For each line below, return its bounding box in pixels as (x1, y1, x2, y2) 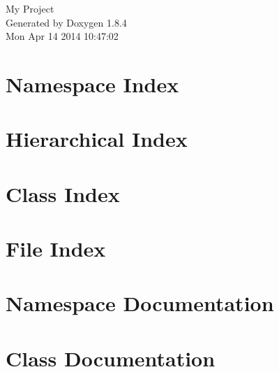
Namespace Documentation (6, 289, 274, 317)
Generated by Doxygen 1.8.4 (6, 15, 127, 29)
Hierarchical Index (6, 124, 188, 153)
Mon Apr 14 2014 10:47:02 (6, 29, 119, 43)
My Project (6, 1, 54, 15)
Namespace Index (6, 69, 179, 98)
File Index (6, 234, 106, 263)
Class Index (6, 179, 120, 208)
